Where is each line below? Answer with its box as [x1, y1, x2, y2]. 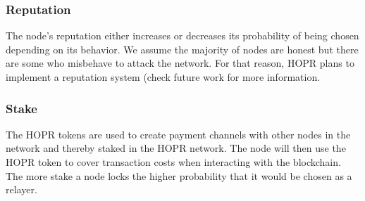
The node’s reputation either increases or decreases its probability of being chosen [6, 28, 359, 43]
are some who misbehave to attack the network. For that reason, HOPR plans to [6, 56, 354, 70]
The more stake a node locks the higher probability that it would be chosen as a [6, 168, 352, 183]
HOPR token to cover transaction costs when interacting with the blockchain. [6, 155, 341, 169]
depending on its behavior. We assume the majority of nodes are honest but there [6, 41, 359, 56]
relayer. [6, 182, 37, 197]
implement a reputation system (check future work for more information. [6, 70, 321, 84]
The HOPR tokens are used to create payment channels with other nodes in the [6, 127, 351, 141]
